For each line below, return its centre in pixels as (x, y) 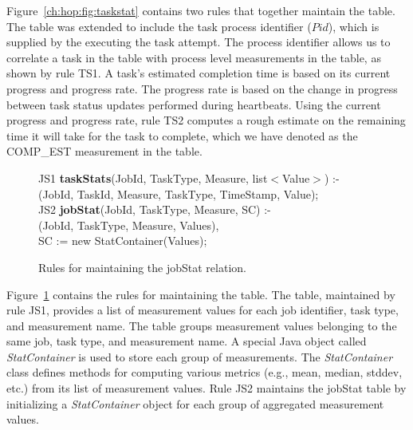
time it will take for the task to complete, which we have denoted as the (182, 135)
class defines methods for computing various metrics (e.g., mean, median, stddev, (205, 372)
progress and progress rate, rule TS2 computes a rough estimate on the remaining (206, 120)
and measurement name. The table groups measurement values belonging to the (202, 325)
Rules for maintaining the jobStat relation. (142, 267)
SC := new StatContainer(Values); (123, 241)
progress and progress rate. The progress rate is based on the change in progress (202, 88)
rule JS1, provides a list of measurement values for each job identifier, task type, (203, 310)
